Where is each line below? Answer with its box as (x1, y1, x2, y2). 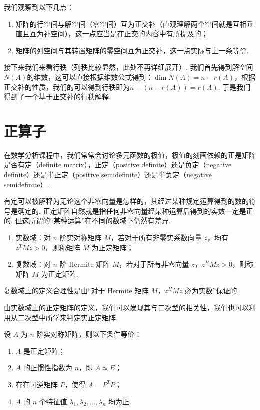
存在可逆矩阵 (15, 379, 58, 389)
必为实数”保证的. (184, 285, 239, 296)
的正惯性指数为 (23, 362, 72, 373)
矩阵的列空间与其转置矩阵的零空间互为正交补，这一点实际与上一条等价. (15, 45, 249, 55)
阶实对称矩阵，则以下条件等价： (36, 329, 142, 339)
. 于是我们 (218, 81, 251, 92)
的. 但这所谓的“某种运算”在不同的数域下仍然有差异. (4, 215, 171, 226)
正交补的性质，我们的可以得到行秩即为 (4, 81, 130, 92)
